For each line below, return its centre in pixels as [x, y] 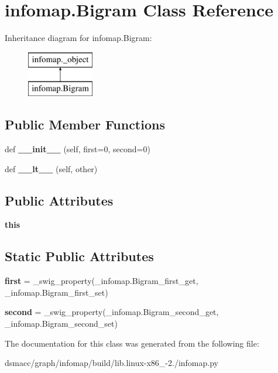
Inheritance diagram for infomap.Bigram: [78, 38]
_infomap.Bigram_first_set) [56, 292]
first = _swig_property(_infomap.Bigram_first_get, [102, 281]
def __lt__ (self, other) [51, 168]
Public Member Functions [85, 124]
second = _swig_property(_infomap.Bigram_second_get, [112, 312]
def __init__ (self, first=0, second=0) [78, 149]
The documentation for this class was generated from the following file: [132, 343]
